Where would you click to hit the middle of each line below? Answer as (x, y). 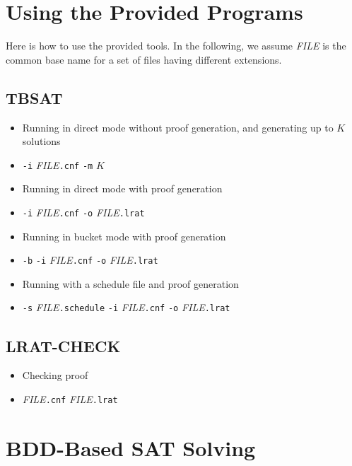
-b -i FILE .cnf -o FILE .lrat (90, 260)
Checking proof (55, 375)
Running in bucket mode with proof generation (124, 236)
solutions (41, 141)
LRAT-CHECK (63, 345)
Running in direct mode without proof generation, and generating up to (178, 127)
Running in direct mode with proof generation (122, 188)
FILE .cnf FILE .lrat (70, 398)
